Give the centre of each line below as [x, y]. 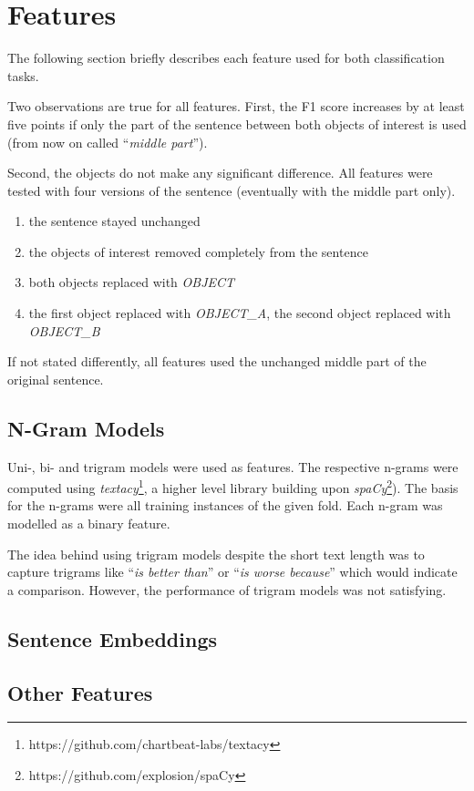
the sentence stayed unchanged [114, 221]
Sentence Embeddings [112, 638]
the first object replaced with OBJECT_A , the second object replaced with [240, 313]
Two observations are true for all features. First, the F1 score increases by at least [236, 106]
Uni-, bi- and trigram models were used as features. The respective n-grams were [233, 466]
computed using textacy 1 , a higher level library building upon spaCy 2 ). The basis [233, 486]
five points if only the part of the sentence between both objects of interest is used [237, 123]
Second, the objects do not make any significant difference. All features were [220, 173]
